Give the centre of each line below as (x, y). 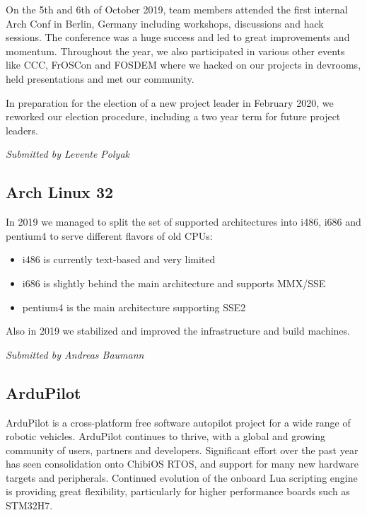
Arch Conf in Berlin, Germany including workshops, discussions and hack (165, 23)
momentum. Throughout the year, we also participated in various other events (175, 51)
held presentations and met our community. (100, 78)
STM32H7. (29, 505)
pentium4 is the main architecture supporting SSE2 (134, 307)
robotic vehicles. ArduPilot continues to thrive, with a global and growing (166, 436)
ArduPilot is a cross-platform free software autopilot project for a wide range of (178, 422)
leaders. (22, 130)
